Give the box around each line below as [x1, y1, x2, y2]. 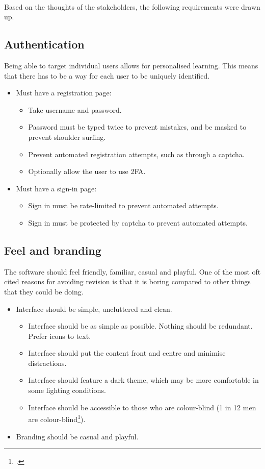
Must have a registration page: [16, 87, 112, 98]
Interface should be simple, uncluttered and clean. [16, 303, 172, 314]
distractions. [28, 357, 67, 368]
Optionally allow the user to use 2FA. [28, 166, 146, 177]
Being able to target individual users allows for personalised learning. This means [4, 60, 258, 70]
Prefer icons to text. [28, 330, 91, 341]
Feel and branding [4, 242, 101, 258]
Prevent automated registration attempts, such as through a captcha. [28, 149, 245, 159]
